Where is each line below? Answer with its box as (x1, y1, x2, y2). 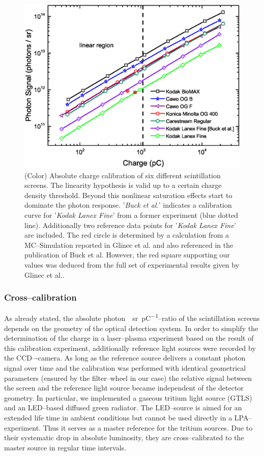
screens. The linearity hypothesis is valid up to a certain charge (24, 180, 222, 190)
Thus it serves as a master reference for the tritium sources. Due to (43, 422, 253, 433)
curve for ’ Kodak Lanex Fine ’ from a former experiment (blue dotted (24, 209, 239, 220)
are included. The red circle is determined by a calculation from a (24, 230, 229, 240)
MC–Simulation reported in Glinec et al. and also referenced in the (24, 239, 233, 250)
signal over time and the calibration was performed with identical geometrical (4, 362, 246, 373)
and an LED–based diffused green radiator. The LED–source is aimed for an (4, 402, 242, 413)
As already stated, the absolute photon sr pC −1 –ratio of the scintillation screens (4, 311, 260, 323)
